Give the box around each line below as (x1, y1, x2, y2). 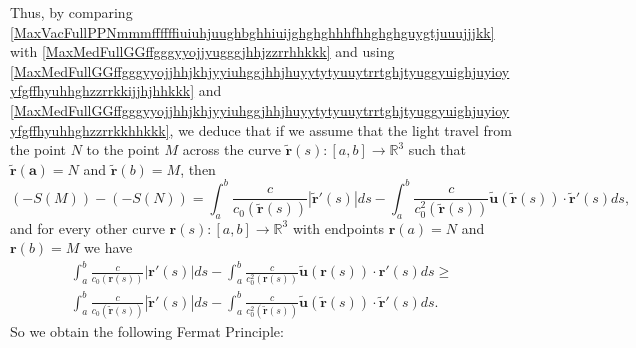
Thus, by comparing (10, 2, 133, 22)
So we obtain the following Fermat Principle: (10, 321, 284, 342)
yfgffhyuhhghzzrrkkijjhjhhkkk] (10, 80, 195, 101)
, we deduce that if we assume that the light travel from (169, 119, 513, 140)
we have (84, 237, 133, 258)
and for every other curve (10, 217, 165, 238)
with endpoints (292, 217, 384, 238)
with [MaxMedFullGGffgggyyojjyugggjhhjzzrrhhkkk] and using (10, 41, 395, 62)
